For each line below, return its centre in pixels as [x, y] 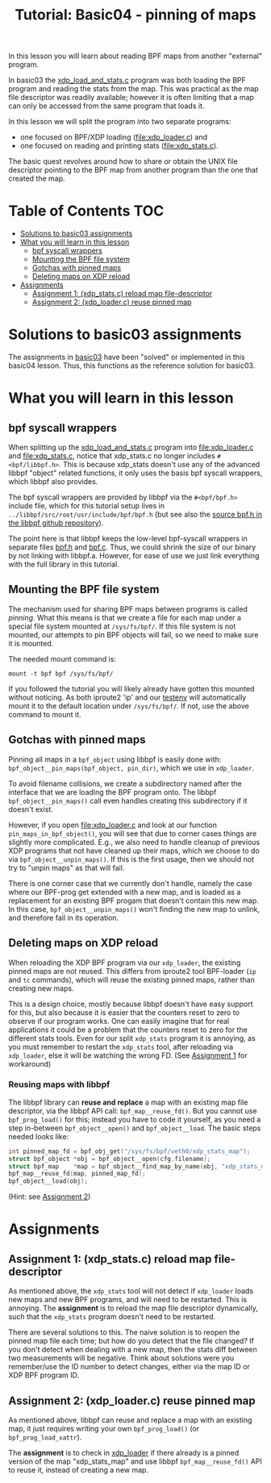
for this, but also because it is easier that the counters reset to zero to [124, 1012]
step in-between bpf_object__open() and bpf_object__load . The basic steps [135, 1128]
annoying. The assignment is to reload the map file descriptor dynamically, [133, 1308]
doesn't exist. [31, 809]
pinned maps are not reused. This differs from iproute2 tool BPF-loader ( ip [132, 971]
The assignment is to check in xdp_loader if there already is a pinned [124, 1452]
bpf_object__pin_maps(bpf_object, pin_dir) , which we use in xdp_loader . [131, 767]
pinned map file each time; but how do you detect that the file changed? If [131, 1341]
